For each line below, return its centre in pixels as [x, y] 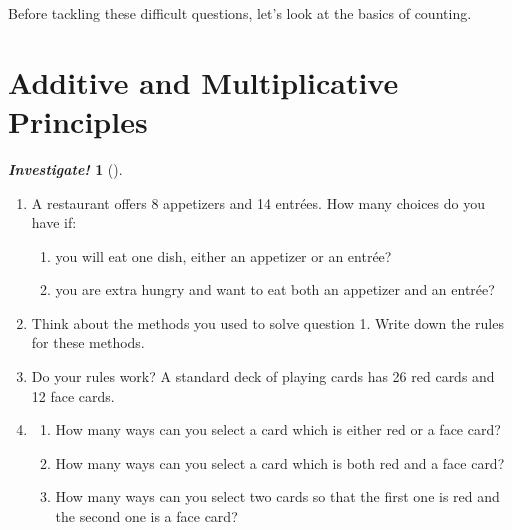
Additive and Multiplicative [203, 81]
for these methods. [88, 342]
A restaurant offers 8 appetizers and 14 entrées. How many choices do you [258, 202]
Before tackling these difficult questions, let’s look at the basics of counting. [240, 13]
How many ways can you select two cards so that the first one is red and [277, 496]
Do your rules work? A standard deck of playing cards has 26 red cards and [263, 376]
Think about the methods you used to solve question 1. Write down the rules [267, 322]
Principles [78, 120]
